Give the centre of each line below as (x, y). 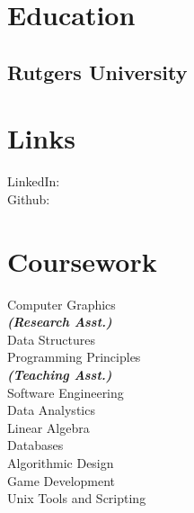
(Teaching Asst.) (60, 374)
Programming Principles (74, 357)
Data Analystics (51, 410)
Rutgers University (97, 72)
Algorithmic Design (61, 462)
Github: (29, 198)
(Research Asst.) (60, 322)
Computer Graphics (62, 304)
